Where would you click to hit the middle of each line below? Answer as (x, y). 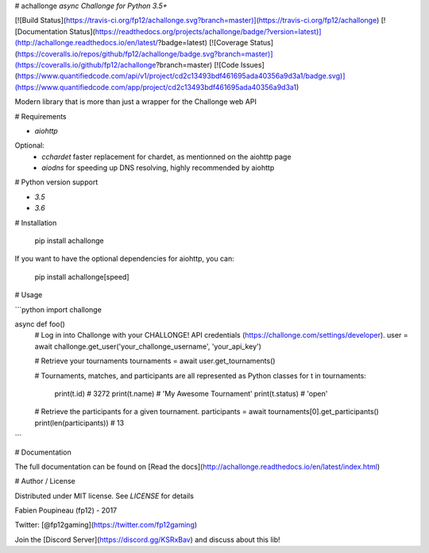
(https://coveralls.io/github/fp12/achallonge (85, 64)
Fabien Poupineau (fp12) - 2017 (66, 510)
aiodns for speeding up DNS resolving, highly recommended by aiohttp (158, 168)
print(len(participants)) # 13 (79, 423)
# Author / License (45, 481)
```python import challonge (58, 309)
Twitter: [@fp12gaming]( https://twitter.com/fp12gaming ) (106, 525)
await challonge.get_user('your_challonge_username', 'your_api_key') (148, 346)
